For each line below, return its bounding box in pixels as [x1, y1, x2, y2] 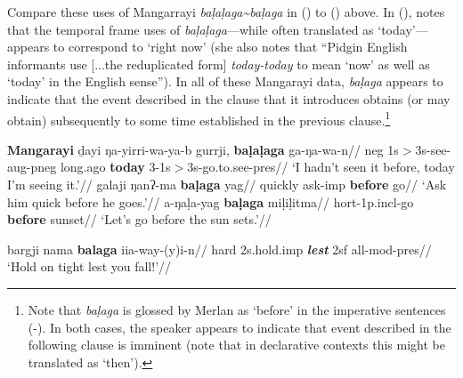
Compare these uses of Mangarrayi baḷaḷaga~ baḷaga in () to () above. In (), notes [7, 3, 445, 20]
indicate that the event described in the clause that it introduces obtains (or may [7, 89, 451, 108]
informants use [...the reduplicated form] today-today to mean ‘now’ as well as [7, 54, 430, 73]
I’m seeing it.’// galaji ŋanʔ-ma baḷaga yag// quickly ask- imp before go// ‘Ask [7, 175, 447, 193]
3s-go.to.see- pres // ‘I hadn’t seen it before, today [187, 157, 455, 176]
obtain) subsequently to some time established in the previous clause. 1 [7, 108, 391, 129]
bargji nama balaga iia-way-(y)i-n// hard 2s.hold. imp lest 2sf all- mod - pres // [7, 239, 432, 258]
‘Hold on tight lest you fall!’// [7, 257, 172, 276]
